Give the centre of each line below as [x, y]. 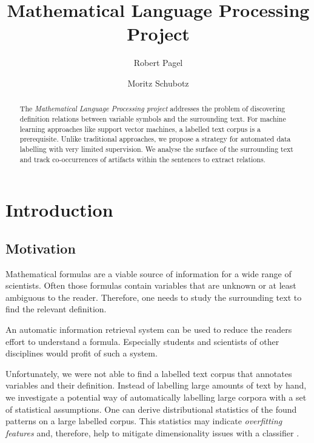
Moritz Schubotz [158, 83]
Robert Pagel [158, 63]
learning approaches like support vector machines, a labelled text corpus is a [140, 129]
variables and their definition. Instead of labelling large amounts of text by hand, [156, 385]
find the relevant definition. [56, 309]
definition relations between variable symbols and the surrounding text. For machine [153, 118]
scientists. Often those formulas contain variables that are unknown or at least [151, 285]
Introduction [59, 210]
